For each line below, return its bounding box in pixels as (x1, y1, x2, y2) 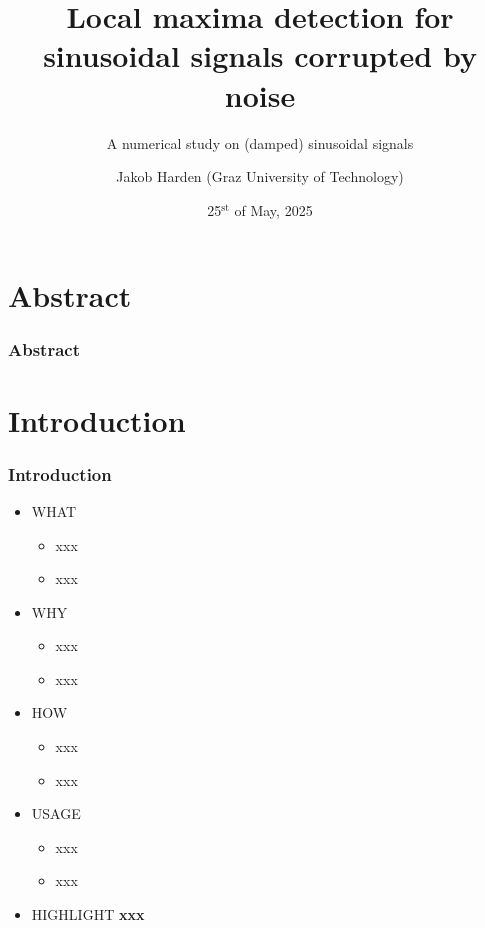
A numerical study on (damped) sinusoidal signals (106, 132, 414, 153)
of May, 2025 (234, 199, 313, 220)
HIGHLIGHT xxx (31, 904, 145, 925)
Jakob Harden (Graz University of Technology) (116, 166, 404, 187)
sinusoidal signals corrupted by (43, 35, 477, 76)
